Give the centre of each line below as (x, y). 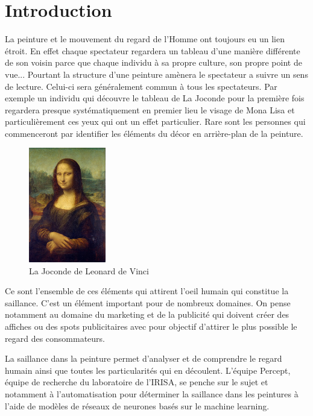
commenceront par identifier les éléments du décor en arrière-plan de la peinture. (154, 133)
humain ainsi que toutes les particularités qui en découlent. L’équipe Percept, (148, 370)
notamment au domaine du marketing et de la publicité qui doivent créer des (147, 314)
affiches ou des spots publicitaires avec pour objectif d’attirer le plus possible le (151, 326)
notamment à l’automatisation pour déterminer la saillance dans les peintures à (152, 394)
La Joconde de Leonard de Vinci (89, 270)
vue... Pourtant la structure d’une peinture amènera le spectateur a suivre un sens (156, 74)
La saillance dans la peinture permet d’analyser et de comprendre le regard (144, 358)
